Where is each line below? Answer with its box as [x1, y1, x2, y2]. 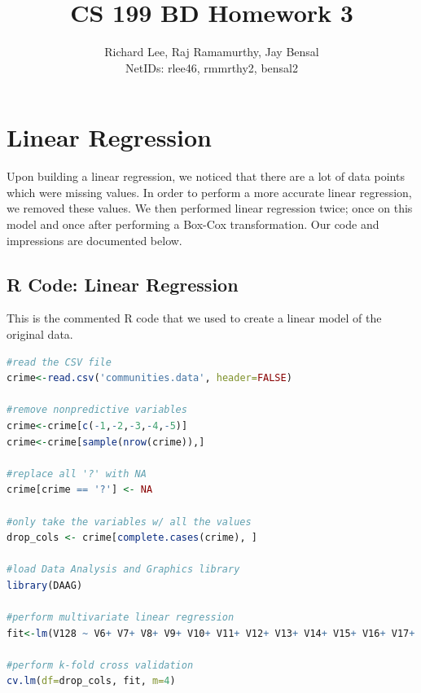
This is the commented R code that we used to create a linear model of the [7, 309, 382, 327]
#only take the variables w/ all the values [7, 515, 252, 528]
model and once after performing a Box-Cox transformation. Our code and [7, 216, 379, 233]
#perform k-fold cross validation [7, 659, 194, 671]
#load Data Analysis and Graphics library [7, 564, 240, 576]
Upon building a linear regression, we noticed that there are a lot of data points [7, 168, 405, 185]
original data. [7, 326, 73, 343]
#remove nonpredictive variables [7, 404, 187, 416]
